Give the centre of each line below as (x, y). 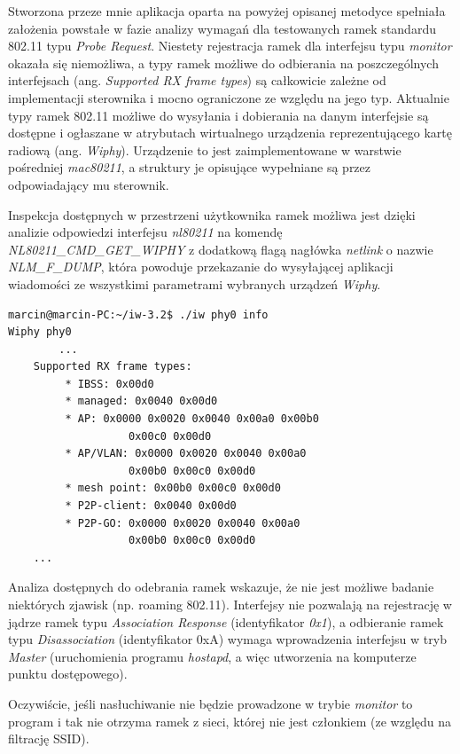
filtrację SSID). (49, 738)
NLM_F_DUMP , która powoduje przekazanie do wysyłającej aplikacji (201, 267)
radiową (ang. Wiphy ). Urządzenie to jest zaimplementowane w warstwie (205, 149)
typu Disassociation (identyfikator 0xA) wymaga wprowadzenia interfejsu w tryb (227, 639)
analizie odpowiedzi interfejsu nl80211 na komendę (145, 232)
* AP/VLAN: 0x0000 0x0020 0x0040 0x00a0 (186, 454)
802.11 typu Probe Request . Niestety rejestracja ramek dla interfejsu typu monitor (230, 46)
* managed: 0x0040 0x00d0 (141, 401)
